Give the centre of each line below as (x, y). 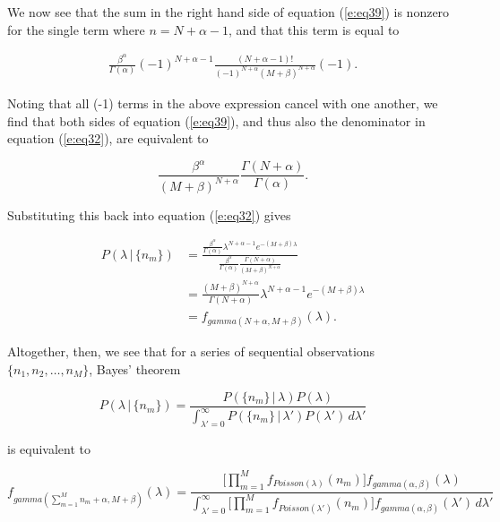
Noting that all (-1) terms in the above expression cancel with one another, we (223, 103)
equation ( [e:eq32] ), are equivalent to (108, 138)
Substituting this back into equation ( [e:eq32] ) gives (149, 214)
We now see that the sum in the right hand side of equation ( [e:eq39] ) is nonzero (228, 12)
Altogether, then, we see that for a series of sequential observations (191, 351)
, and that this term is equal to (314, 29)
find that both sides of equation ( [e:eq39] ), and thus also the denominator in (216, 120)
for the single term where (76, 29)
